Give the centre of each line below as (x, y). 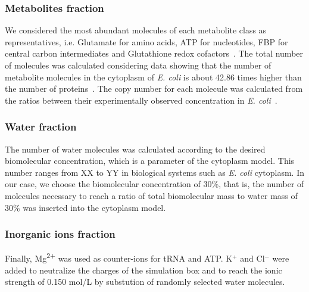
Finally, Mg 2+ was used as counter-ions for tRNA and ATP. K (119, 257)
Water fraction (41, 127)
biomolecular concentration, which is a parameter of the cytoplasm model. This (150, 161)
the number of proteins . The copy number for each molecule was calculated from (154, 88)
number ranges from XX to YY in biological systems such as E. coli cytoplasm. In (154, 172)
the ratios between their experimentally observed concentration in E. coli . (141, 100)
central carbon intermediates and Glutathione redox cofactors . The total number (154, 53)
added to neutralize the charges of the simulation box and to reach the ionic (143, 270)
